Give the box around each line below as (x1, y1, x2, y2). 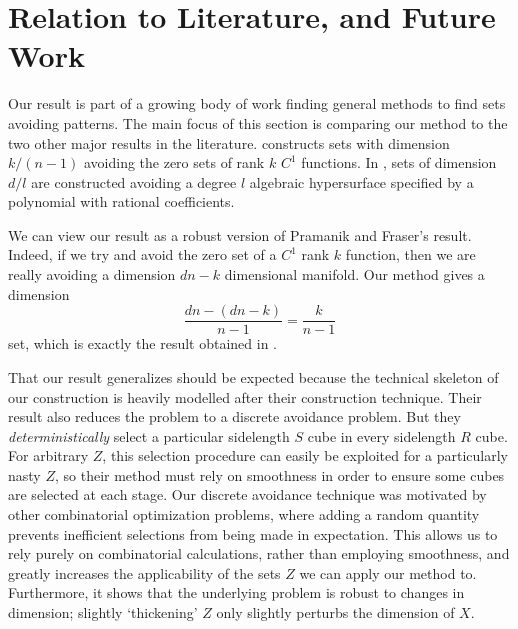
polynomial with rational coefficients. (8, 191, 235, 212)
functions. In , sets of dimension (301, 152, 497, 173)
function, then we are (345, 244, 476, 265)
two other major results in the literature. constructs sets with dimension (8, 132, 450, 153)
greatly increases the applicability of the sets (8, 562, 281, 583)
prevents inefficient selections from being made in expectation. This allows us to (8, 523, 498, 544)
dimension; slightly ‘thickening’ (8, 602, 198, 623)
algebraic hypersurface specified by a (249, 171, 474, 192)
